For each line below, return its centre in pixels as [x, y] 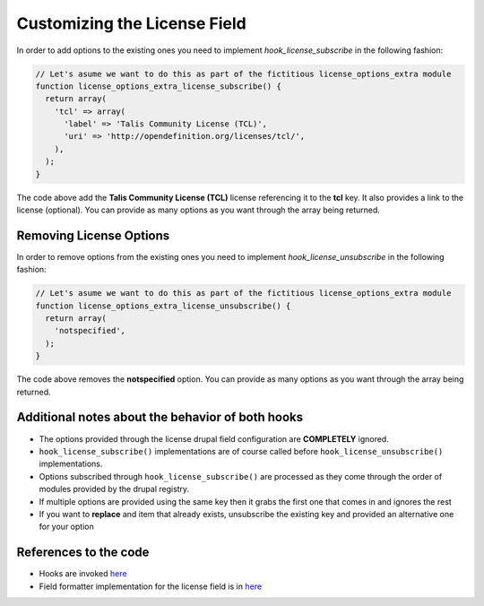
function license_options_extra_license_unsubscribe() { [163, 306]
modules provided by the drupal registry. [114, 489]
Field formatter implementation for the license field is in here [151, 586]
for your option [66, 527]
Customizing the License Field [131, 23]
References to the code [83, 553]
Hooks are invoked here [83, 574]
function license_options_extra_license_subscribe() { [158, 86]
